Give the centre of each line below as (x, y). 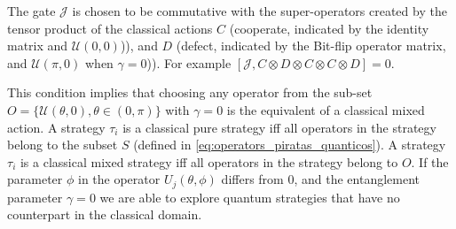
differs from (252, 179)
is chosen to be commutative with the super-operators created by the (259, 11)
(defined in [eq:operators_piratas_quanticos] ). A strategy (290, 145)
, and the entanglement (357, 179)
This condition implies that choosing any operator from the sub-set (190, 92)
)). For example (189, 62)
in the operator (119, 179)
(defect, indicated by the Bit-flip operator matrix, (311, 46)
